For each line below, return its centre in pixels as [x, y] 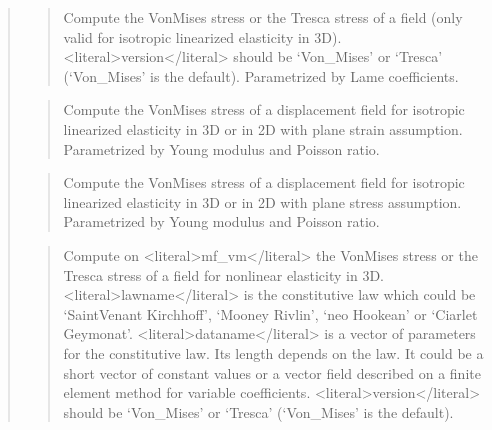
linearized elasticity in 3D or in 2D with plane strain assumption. [263, 128]
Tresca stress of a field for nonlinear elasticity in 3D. [223, 274]
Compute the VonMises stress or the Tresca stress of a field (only [263, 17]
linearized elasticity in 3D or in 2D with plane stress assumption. [262, 201]
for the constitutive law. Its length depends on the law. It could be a [273, 352]
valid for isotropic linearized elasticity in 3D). [202, 36]
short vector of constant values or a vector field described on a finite [272, 372]
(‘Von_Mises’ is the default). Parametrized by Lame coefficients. [261, 75]
